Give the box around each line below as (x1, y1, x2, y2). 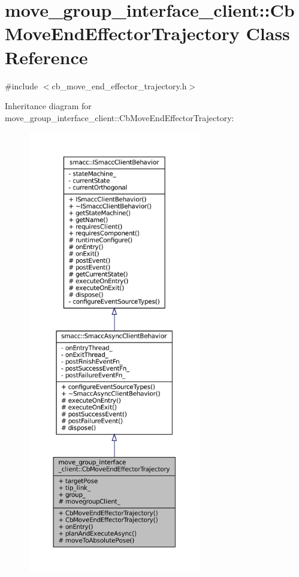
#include (5, 79, 38, 92)
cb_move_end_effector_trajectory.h (52, 79, 187, 92)
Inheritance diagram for (5, 100, 92, 112)
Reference (5, 44, 88, 69)
